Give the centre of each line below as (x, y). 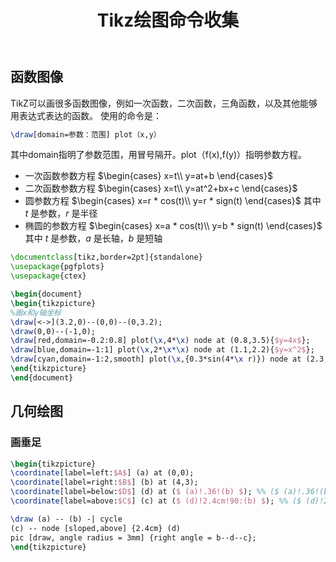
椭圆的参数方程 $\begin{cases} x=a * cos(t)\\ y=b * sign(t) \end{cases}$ (173, 226)
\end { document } (42, 377)
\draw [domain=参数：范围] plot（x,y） (86, 134)
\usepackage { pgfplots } (57, 267)
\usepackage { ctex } (48, 276)
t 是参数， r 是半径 (61, 213)
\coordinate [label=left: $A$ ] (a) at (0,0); (102, 473)
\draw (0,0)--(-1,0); (53, 331)
